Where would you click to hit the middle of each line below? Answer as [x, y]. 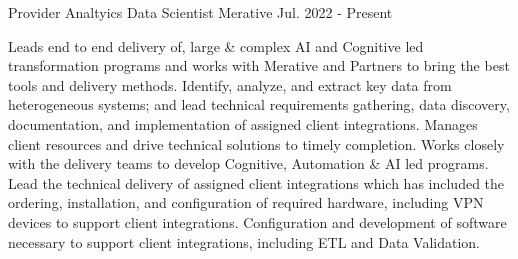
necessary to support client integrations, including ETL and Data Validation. [244, 241]
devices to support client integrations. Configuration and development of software [257, 221]
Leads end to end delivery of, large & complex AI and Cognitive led [216, 45]
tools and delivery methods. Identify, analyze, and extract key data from [230, 84]
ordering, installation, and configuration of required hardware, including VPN [246, 202]
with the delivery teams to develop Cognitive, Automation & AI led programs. [248, 163]
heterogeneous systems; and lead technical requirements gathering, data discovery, [259, 104]
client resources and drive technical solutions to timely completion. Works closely [256, 143]
